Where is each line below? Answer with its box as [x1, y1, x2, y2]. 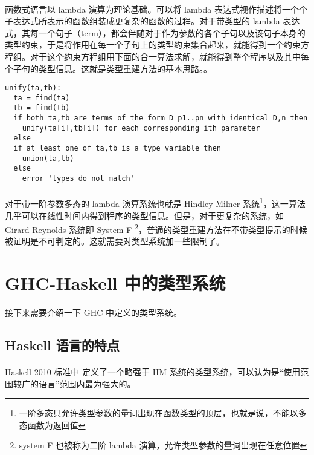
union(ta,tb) [22, 154, 74, 163]
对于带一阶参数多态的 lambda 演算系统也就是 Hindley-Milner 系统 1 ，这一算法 [5, 195, 306, 209]
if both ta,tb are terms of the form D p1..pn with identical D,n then [13, 114, 308, 123]
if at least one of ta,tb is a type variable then [13, 144, 221, 153]
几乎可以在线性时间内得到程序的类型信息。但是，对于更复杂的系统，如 [5, 209, 284, 221]
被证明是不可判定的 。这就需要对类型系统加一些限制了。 [5, 235, 225, 247]
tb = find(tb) [13, 103, 70, 113]
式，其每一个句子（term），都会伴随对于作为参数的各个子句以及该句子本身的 [5, 26, 306, 39]
